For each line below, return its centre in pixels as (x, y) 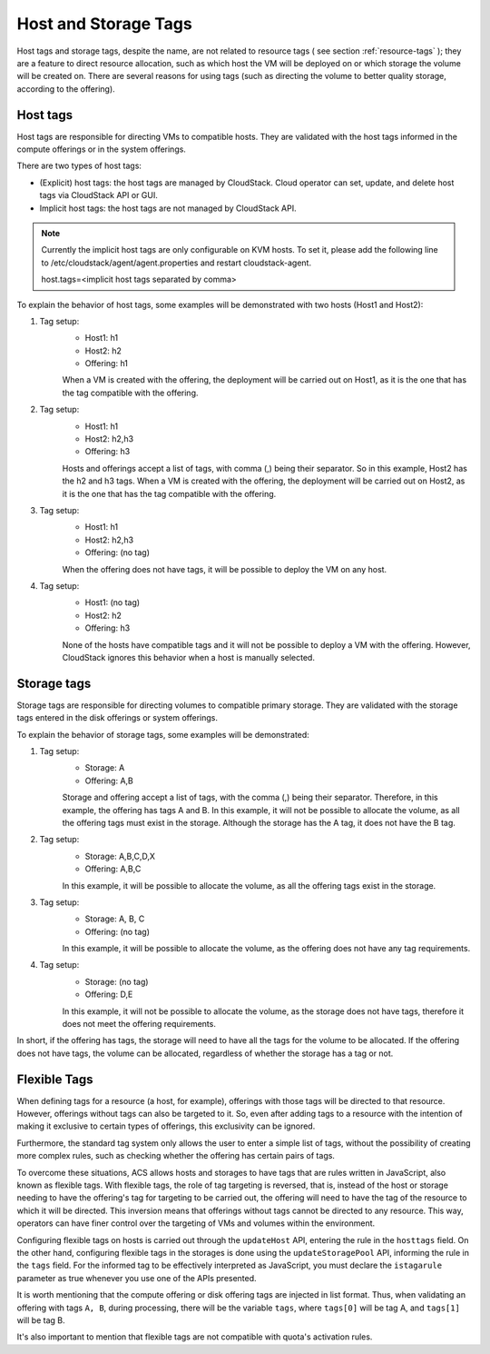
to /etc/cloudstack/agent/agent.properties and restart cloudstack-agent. (176, 263)
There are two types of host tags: (79, 166)
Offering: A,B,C (113, 869)
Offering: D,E (109, 994)
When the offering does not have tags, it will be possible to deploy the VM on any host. (225, 569)
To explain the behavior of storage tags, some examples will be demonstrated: (163, 734)
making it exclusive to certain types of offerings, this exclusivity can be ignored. (166, 1126)
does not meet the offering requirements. (139, 1024)
